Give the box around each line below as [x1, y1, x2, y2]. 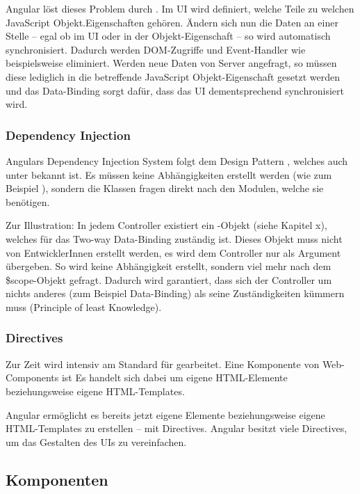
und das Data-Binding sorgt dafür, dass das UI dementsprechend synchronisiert [6, 83, 344, 97]
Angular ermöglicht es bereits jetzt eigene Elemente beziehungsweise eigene [6, 407, 325, 422]
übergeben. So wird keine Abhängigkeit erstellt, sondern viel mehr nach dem [6, 259, 332, 273]
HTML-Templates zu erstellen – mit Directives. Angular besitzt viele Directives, [6, 421, 347, 436]
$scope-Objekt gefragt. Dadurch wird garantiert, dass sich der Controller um [6, 272, 332, 287]
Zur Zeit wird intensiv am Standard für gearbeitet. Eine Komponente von [6, 356, 320, 371]
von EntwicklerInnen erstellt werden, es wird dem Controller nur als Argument [6, 245, 341, 260]
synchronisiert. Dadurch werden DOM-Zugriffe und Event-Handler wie [6, 42, 306, 56]
